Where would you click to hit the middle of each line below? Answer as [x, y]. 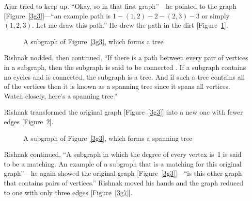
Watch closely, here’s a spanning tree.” [61, 95]
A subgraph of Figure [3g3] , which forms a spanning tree [108, 138]
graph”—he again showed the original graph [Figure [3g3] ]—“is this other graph [123, 173]
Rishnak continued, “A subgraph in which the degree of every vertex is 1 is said [123, 154]
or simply [216, 15]
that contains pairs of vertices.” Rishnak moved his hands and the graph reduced [124, 182]
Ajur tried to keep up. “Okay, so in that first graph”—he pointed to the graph [120, 6]
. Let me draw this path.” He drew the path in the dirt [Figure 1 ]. [130, 25]
